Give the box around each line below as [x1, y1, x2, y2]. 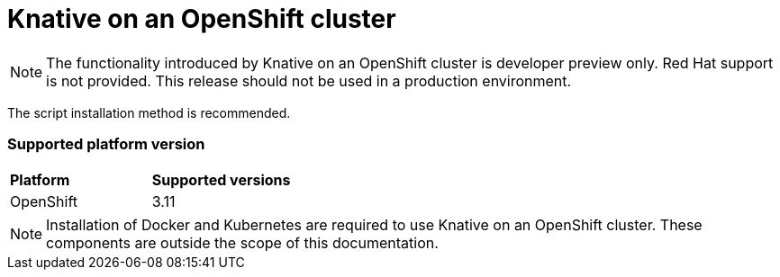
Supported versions [151, 170, 291, 189]
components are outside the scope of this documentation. [46, 233, 439, 252]
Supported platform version [7, 135, 205, 154]
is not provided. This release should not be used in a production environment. [46, 71, 572, 90]
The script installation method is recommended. [7, 104, 291, 121]
